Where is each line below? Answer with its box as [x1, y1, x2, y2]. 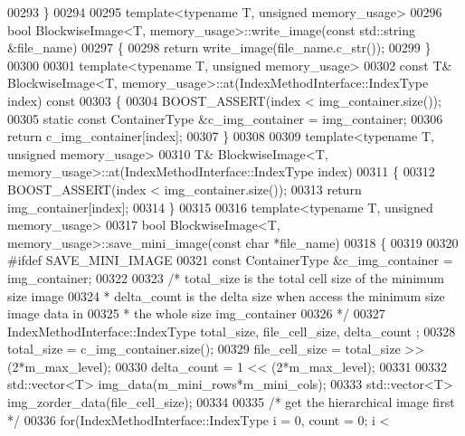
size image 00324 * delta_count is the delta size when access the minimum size [7, 286, 445, 305]
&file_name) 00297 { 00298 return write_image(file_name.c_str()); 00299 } [7, 38, 432, 57]
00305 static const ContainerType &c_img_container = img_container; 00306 [7, 109, 443, 128]
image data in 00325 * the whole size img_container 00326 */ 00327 [7, 304, 385, 323]
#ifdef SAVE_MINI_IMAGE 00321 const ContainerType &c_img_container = [7, 251, 453, 270]
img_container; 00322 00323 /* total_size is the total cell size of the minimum [7, 268, 444, 287]
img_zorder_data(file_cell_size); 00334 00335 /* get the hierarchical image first [7, 393, 455, 412]
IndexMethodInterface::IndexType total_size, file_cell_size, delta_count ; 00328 [7, 321, 456, 340]
